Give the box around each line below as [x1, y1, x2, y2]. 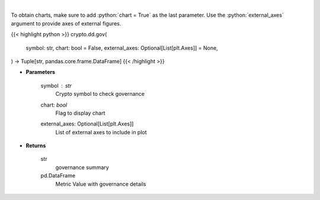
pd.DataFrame [40, 172, 76, 179]
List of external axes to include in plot [55, 128, 148, 136]
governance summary [55, 163, 109, 171]
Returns [25, 142, 46, 149]
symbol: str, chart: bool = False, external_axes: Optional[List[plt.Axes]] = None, [25, 44, 219, 51]
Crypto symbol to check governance [55, 91, 145, 98]
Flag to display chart [55, 109, 105, 117]
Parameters [25, 69, 56, 76]
